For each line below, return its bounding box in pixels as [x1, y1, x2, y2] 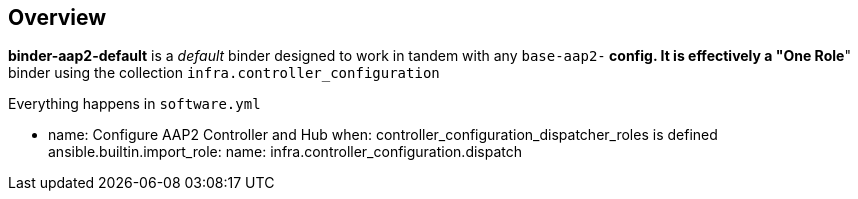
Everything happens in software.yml [8, 95, 261, 113]
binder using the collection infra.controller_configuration [8, 64, 440, 82]
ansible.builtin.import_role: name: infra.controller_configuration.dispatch [48, 143, 523, 161]
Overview [8, 5, 107, 30]
